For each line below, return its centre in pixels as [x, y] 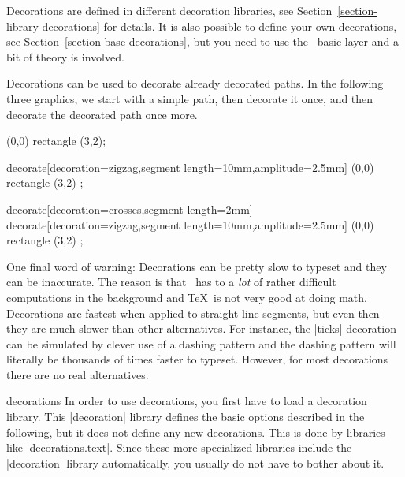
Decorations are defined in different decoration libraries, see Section [169, 10]
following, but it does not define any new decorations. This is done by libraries [196, 432]
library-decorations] [53, 26]
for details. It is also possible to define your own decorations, [250, 26]
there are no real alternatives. [78, 374]
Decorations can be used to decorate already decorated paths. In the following [195, 83]
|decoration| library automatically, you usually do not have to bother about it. [195, 462]
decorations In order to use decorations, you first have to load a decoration [187, 401]
